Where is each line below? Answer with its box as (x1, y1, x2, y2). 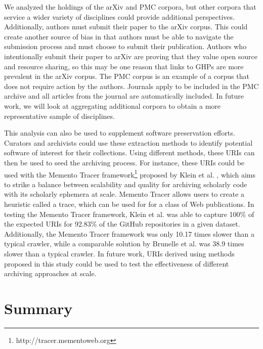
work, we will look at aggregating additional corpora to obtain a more (4, 100, 221, 111)
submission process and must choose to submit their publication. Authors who (4, 41, 247, 52)
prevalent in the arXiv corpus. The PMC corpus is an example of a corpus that (4, 71, 249, 81)
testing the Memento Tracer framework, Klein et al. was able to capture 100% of (4, 208, 254, 219)
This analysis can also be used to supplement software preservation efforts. (4, 127, 235, 138)
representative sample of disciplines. (4, 110, 115, 121)
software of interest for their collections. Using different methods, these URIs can (4, 147, 255, 158)
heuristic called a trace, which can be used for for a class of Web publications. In (4, 198, 254, 209)
